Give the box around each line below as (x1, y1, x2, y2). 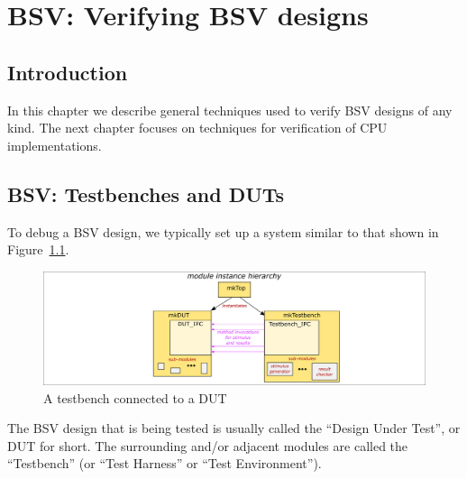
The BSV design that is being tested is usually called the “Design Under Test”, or (7, 419, 461, 438)
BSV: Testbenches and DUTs (7, 180, 285, 207)
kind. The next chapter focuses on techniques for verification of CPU (7, 118, 388, 137)
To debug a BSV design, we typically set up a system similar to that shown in (7, 222, 439, 241)
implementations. (7, 135, 102, 154)
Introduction (7, 58, 128, 86)
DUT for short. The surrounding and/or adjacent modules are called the (7, 436, 408, 455)
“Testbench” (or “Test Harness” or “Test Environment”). (7, 454, 322, 473)
